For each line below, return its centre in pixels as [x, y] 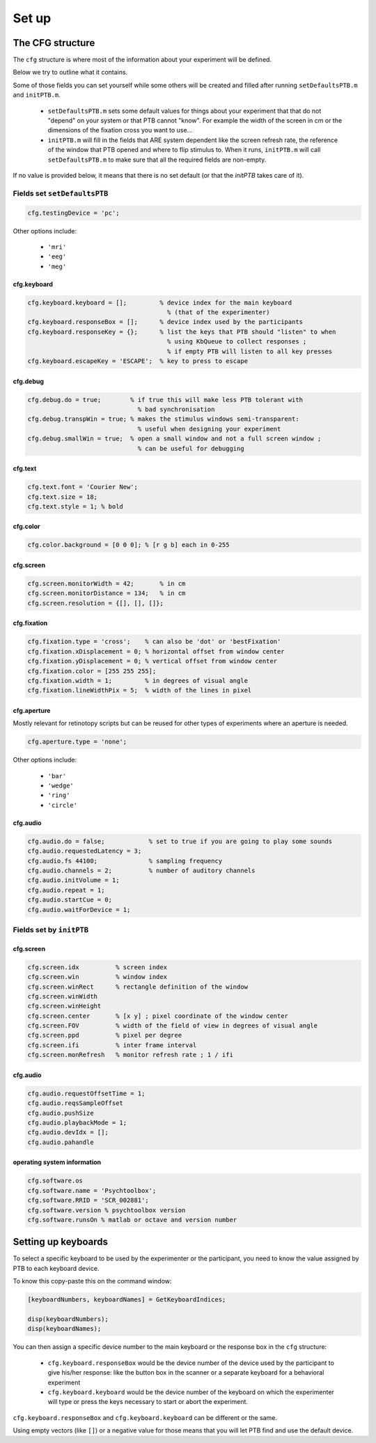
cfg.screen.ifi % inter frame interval [112, 1045]
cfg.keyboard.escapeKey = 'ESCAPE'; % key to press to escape [138, 361]
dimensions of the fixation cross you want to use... [120, 130]
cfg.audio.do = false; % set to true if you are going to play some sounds [180, 841]
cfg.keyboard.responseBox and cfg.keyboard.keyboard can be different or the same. [145, 1417]
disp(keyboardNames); [64, 1329]
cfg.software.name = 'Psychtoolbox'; [92, 1190]
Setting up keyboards [60, 1242]
